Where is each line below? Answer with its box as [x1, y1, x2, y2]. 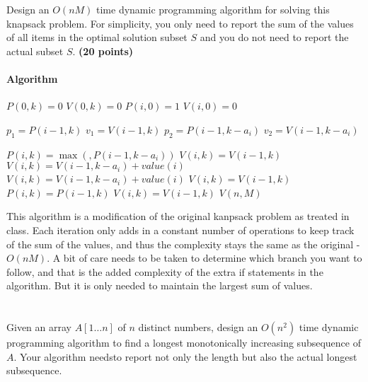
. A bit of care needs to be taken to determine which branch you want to [47, 250, 362, 265]
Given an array [6, 320, 71, 335]
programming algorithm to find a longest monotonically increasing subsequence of [6, 335, 361, 350]
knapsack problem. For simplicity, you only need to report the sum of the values [6, 16, 354, 30]
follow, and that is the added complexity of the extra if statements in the [6, 264, 323, 279]
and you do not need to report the [200, 30, 349, 45]
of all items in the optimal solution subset [6, 30, 188, 45]
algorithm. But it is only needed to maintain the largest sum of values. [6, 278, 313, 293]
